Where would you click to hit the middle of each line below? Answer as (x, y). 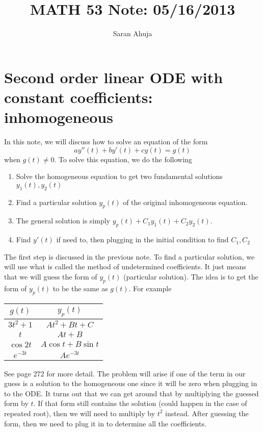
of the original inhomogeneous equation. (185, 202)
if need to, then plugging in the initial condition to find (142, 239)
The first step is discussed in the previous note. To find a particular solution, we (129, 256)
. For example (150, 288)
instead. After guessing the (207, 413)
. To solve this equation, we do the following (123, 159)
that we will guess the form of (51, 276)
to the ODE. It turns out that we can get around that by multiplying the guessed (131, 393)
